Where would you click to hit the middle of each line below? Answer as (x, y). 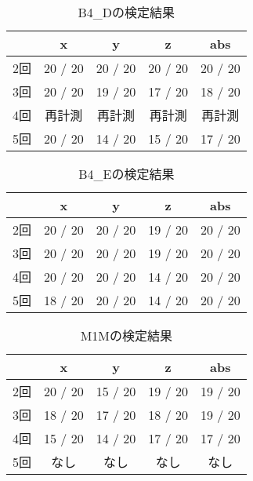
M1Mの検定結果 (126, 335)
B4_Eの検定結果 (127, 174)
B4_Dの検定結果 (127, 12)
